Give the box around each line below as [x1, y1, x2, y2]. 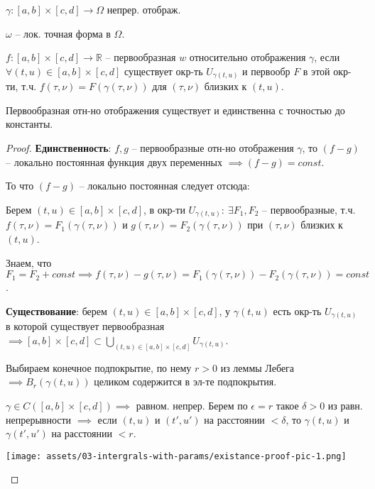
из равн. [327, 397, 363, 412]
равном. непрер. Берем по [136, 397, 248, 412]
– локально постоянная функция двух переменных [6, 154, 222, 169]
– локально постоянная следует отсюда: [79, 178, 250, 193]
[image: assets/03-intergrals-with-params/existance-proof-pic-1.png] [6, 451, 347, 461]
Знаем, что [6, 255, 52, 270]
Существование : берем [6, 303, 107, 318]
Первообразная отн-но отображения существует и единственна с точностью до [6, 102, 345, 117]
